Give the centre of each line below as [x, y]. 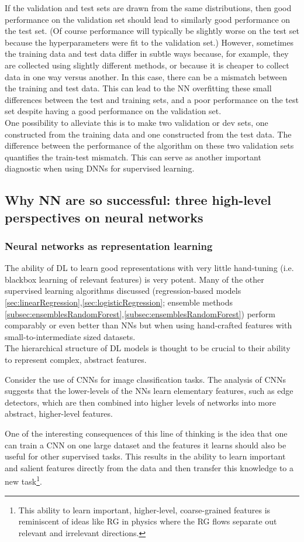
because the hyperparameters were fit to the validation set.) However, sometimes [149, 42]
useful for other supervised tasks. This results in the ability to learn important [145, 456]
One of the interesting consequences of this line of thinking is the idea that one [146, 433]
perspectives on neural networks [104, 217]
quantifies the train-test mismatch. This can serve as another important [133, 157]
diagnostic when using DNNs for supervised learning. [100, 168]
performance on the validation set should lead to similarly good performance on [148, 19]
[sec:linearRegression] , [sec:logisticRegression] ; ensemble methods [119, 302]
